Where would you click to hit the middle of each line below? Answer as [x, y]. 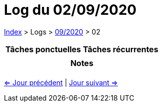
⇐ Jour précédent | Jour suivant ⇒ [61, 82]
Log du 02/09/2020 [70, 10]
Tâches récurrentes [121, 49]
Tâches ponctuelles [43, 49]
